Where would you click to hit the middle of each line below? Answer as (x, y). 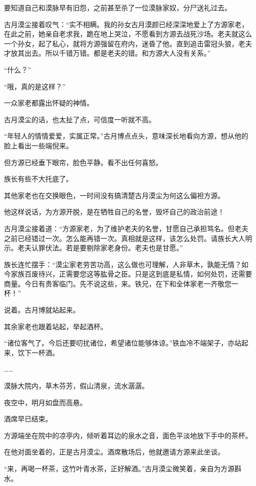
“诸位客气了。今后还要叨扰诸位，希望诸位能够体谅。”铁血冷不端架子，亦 (119, 343)
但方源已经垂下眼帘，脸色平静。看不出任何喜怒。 (83, 162)
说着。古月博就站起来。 (42, 310)
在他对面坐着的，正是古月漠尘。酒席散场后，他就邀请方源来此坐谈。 (114, 452)
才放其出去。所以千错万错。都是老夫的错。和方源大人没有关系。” (107, 53)
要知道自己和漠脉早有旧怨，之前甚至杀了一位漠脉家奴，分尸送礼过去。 (118, 7)
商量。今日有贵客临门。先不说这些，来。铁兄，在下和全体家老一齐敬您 (118, 283)
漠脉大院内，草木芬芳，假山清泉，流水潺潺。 (76, 386)
